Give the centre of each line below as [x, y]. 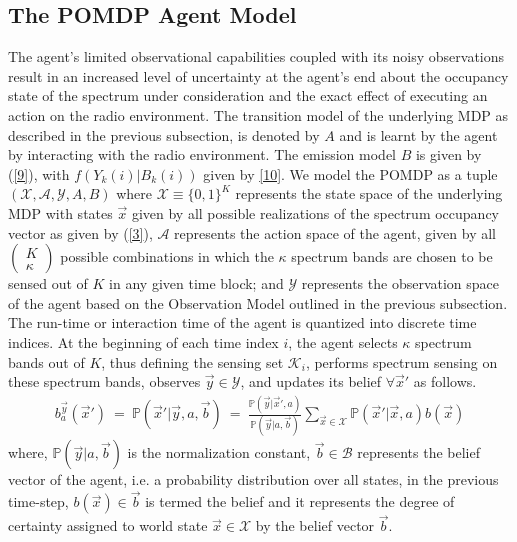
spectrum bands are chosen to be [392, 256]
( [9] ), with [39, 173]
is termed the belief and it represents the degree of [300, 501]
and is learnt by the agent [418, 134]
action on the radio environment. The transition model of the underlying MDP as [258, 114]
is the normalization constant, [219, 452]
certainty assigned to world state [108, 525]
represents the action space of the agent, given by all [335, 232]
